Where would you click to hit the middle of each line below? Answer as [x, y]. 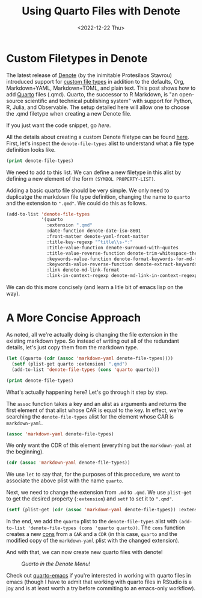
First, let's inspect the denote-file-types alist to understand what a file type [100, 143]
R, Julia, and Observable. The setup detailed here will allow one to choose [98, 107]
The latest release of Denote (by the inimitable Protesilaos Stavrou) [89, 75]
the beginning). [25, 452]
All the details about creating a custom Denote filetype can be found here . [98, 137]
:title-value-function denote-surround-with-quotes [113, 248]
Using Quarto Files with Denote [101, 11]
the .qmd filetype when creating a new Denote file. [69, 113]
